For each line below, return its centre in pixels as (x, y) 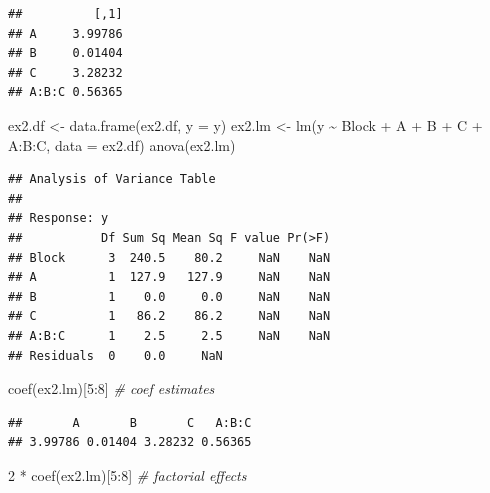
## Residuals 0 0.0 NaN (115, 355)
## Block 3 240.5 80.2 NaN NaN (169, 257)
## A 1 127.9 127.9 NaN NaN (169, 277)
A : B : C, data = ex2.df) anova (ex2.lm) (122, 144)
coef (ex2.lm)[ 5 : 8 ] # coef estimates (111, 388)
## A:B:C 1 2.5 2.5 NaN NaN (169, 335)
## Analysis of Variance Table (112, 179)
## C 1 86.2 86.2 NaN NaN (169, 316)
